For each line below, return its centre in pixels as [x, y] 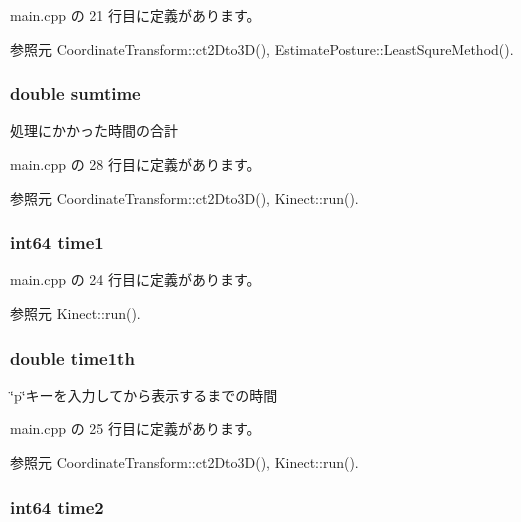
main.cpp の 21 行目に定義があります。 [135, 15]
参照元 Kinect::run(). [75, 313]
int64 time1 [57, 242]
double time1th [72, 357]
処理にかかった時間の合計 [94, 130]
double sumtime [75, 93]
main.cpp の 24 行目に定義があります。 [135, 279]
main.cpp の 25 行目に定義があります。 [135, 428]
